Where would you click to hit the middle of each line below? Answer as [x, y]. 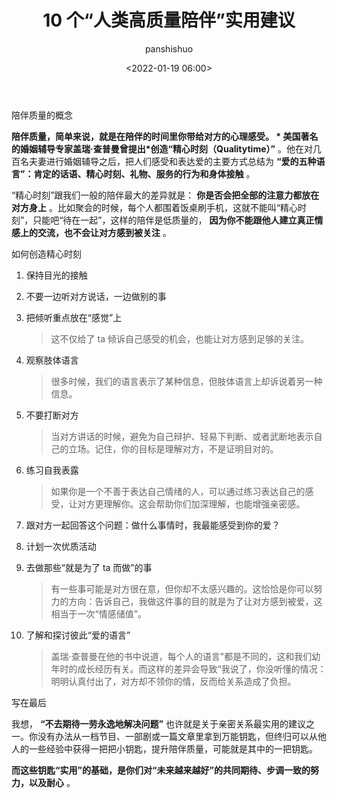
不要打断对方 [52, 415]
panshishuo [169, 48]
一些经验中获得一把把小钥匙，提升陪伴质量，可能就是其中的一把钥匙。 [173, 748]
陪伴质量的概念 [42, 115]
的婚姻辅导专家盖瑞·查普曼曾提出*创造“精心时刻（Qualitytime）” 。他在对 [162, 148]
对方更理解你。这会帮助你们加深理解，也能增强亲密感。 [191, 503]
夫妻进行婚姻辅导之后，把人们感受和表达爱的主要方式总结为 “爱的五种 [172, 161]
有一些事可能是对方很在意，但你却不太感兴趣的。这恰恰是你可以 [182, 588]
